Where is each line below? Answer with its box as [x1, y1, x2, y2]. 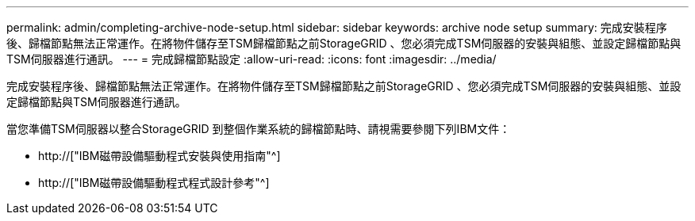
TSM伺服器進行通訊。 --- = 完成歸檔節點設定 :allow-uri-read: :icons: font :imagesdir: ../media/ [6, 52, 497, 66]
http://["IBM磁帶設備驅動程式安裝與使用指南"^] [38, 149, 281, 162]
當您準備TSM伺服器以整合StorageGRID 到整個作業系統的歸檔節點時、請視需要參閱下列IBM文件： [6, 122, 511, 135]
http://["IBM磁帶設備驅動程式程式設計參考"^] [38, 176, 270, 189]
